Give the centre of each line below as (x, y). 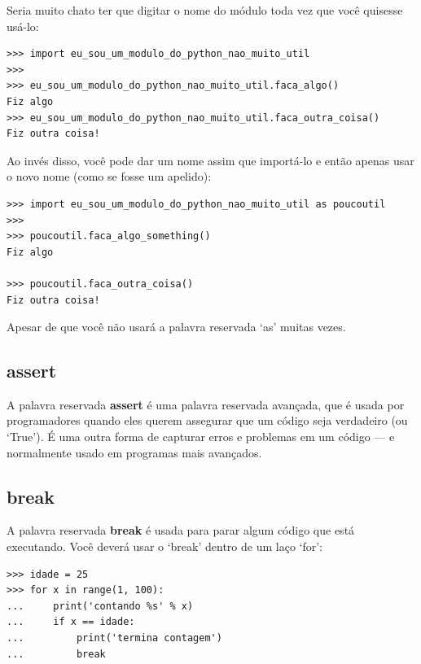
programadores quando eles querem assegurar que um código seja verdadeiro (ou (207, 420)
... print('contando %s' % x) (100, 606)
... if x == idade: (71, 622)
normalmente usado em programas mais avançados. (134, 452)
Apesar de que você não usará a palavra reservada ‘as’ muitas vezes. (176, 327)
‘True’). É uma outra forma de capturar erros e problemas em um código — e (201, 437)
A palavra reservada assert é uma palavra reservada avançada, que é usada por (206, 404)
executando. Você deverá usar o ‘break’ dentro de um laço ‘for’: (164, 546)
